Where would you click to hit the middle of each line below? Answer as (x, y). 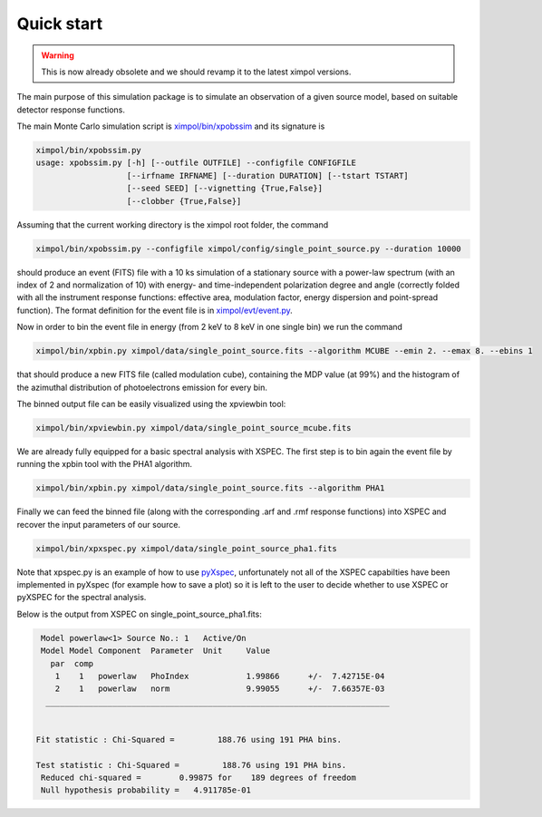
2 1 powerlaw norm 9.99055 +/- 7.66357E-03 (220, 689)
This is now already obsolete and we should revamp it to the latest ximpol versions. (196, 72)
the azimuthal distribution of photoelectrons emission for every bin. (142, 387)
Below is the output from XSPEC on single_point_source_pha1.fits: (139, 614)
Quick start (60, 24)
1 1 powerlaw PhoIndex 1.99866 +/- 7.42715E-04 (220, 676)
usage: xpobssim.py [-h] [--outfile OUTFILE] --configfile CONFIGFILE (196, 163)
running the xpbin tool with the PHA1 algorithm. (105, 464)
